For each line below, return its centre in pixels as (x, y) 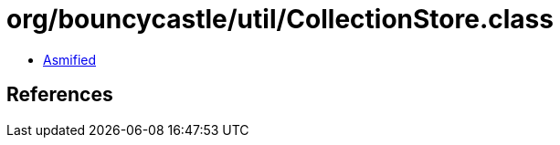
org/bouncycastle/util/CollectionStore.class (280, 19)
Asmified (70, 59)
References (60, 95)
